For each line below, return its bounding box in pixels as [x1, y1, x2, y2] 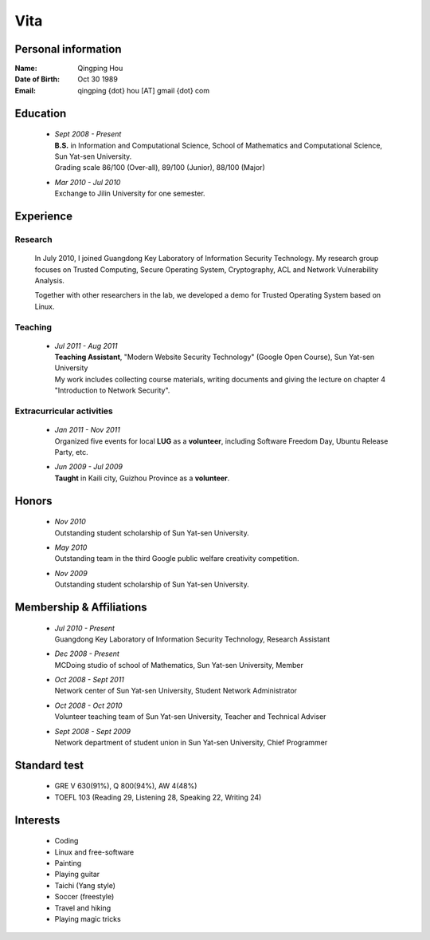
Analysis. [34, 275, 65, 285]
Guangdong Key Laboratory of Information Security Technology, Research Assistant [54, 634, 330, 644]
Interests [14, 813, 61, 827]
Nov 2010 [54, 517, 87, 527]
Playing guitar [54, 870, 100, 879]
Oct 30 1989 [77, 74, 119, 84]
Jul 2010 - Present [54, 623, 115, 633]
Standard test [14, 758, 84, 772]
